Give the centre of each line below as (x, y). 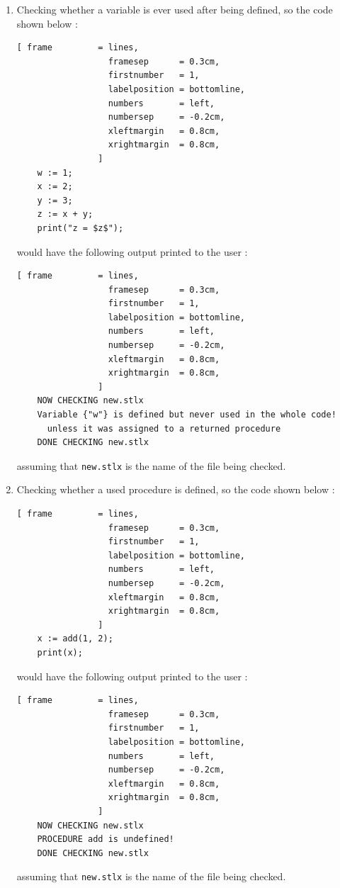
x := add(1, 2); (75, 639)
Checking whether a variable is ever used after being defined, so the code (175, 9)
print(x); (60, 653)
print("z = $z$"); (80, 228)
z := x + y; (65, 214)
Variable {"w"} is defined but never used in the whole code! (187, 415)
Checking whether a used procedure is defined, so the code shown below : (176, 489)
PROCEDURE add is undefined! (106, 839)
